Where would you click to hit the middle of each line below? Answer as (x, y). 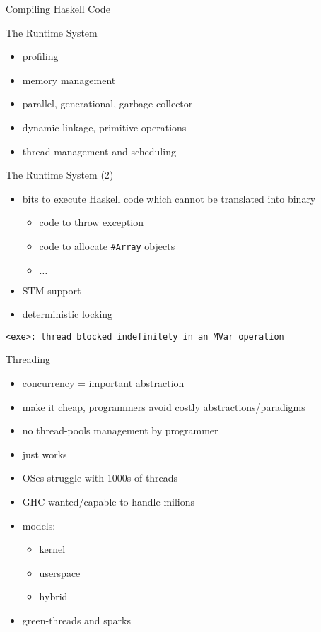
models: (39, 525)
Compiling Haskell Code (58, 8)
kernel (52, 549)
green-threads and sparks (76, 620)
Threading (28, 359)
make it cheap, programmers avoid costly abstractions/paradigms (164, 406)
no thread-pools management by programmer (120, 430)
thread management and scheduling (99, 151)
